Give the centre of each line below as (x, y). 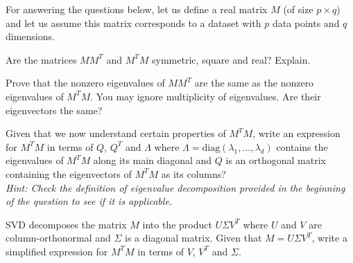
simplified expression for (57, 251)
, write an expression (296, 133)
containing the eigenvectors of (69, 173)
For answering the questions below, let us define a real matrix (137, 9)
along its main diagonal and (153, 160)
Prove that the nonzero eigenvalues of (85, 83)
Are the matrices (41, 59)
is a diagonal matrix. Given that (193, 238)
